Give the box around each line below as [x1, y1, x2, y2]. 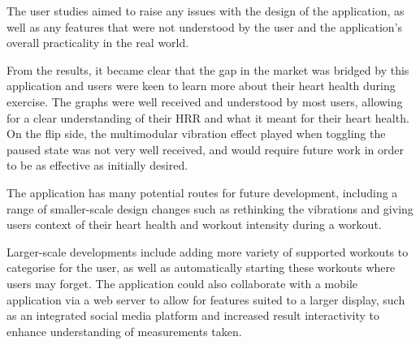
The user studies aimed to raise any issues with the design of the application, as [6, 2, 405, 19]
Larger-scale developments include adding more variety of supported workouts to [6, 243, 409, 260]
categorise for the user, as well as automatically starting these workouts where [6, 259, 396, 276]
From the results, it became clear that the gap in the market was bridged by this [6, 61, 409, 78]
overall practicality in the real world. [6, 34, 189, 51]
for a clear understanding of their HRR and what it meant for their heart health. [6, 109, 409, 126]
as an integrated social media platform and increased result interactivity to [6, 307, 380, 324]
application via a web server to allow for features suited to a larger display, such [6, 291, 405, 308]
